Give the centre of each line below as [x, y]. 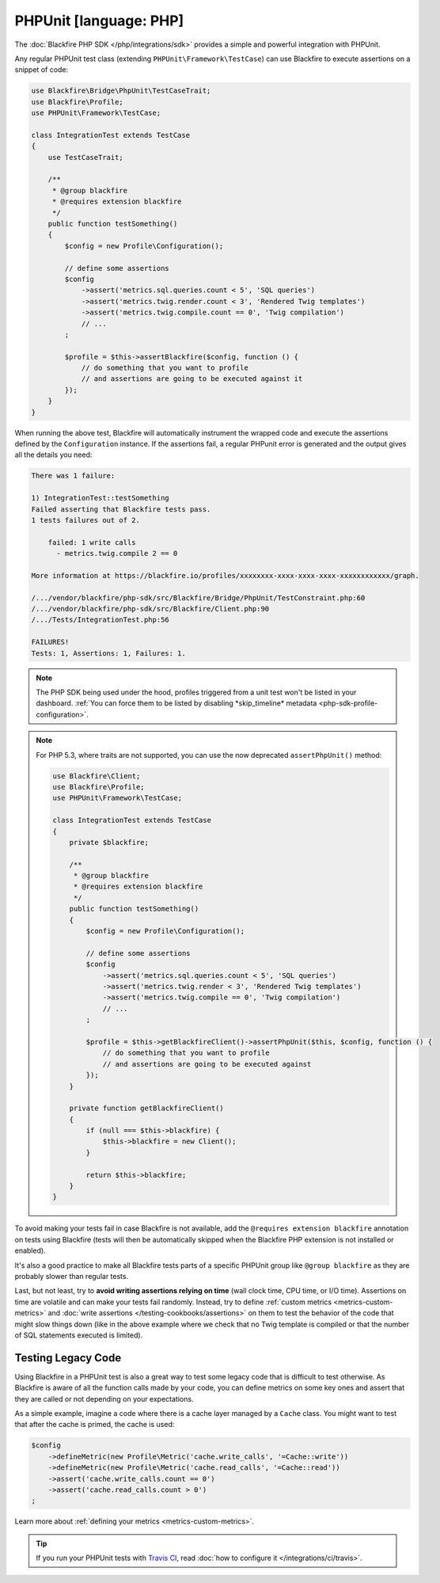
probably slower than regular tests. [72, 1276]
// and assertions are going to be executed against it [192, 379]
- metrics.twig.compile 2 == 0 [117, 554]
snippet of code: [42, 70]
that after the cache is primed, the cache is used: [95, 1425]
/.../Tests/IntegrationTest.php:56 [100, 620]
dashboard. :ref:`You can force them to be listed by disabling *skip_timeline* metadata [176, 703]
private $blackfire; [109, 842]
